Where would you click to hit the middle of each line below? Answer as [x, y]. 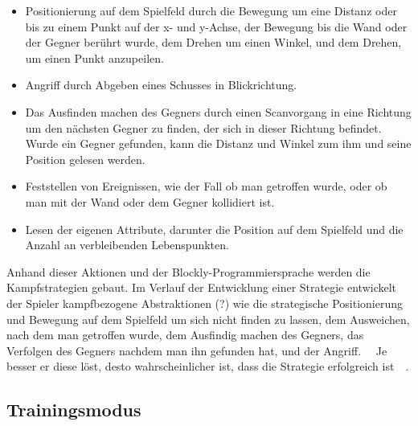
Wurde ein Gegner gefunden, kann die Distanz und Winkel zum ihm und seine [218, 143]
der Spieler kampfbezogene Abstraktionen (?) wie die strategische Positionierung [205, 303]
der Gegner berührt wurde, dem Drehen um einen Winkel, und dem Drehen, [213, 42]
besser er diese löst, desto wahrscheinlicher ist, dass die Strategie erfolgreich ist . [208, 366]
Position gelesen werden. [85, 159]
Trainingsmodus [74, 410]
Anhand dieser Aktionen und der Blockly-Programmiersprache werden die [189, 271]
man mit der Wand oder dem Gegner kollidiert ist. [150, 201]
